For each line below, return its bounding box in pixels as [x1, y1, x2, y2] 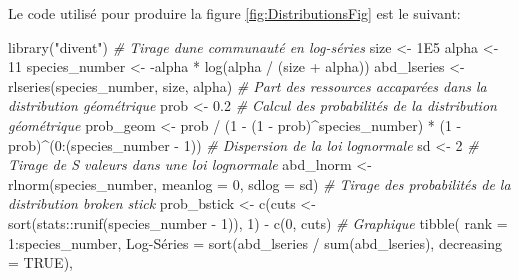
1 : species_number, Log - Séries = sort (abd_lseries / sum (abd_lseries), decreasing [8, 232, 503, 253]
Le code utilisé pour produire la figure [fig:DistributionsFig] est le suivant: [8, 3, 461, 23]
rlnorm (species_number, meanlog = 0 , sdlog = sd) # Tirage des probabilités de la [8, 173, 511, 194]
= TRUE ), [8, 252, 73, 273]
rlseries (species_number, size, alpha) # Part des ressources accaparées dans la [8, 75, 487, 96]
